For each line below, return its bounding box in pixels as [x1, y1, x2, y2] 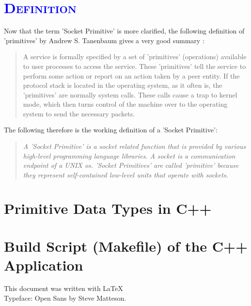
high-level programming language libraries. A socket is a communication [23, 150, 235, 161]
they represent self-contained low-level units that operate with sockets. [23, 169, 228, 179]
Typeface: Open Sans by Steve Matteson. [4, 292, 126, 303]
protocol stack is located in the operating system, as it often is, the [23, 80, 222, 90]
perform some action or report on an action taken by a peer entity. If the [23, 70, 240, 81]
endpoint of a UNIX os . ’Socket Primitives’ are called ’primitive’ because [23, 160, 239, 170]
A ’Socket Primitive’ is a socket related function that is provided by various [23, 141, 246, 151]
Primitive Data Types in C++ [4, 198, 212, 218]
